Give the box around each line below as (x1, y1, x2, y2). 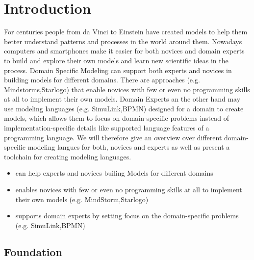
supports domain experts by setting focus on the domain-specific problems (15, 210, 239, 221)
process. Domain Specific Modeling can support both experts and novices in (4, 65, 232, 75)
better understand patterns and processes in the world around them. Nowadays (4, 36, 242, 46)
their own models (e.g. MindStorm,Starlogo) (15, 194, 149, 204)
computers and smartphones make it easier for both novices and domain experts (4, 46, 245, 56)
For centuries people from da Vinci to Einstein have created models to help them (4, 26, 248, 37)
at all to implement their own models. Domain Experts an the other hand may (4, 94, 241, 104)
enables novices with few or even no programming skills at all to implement (15, 184, 242, 195)
